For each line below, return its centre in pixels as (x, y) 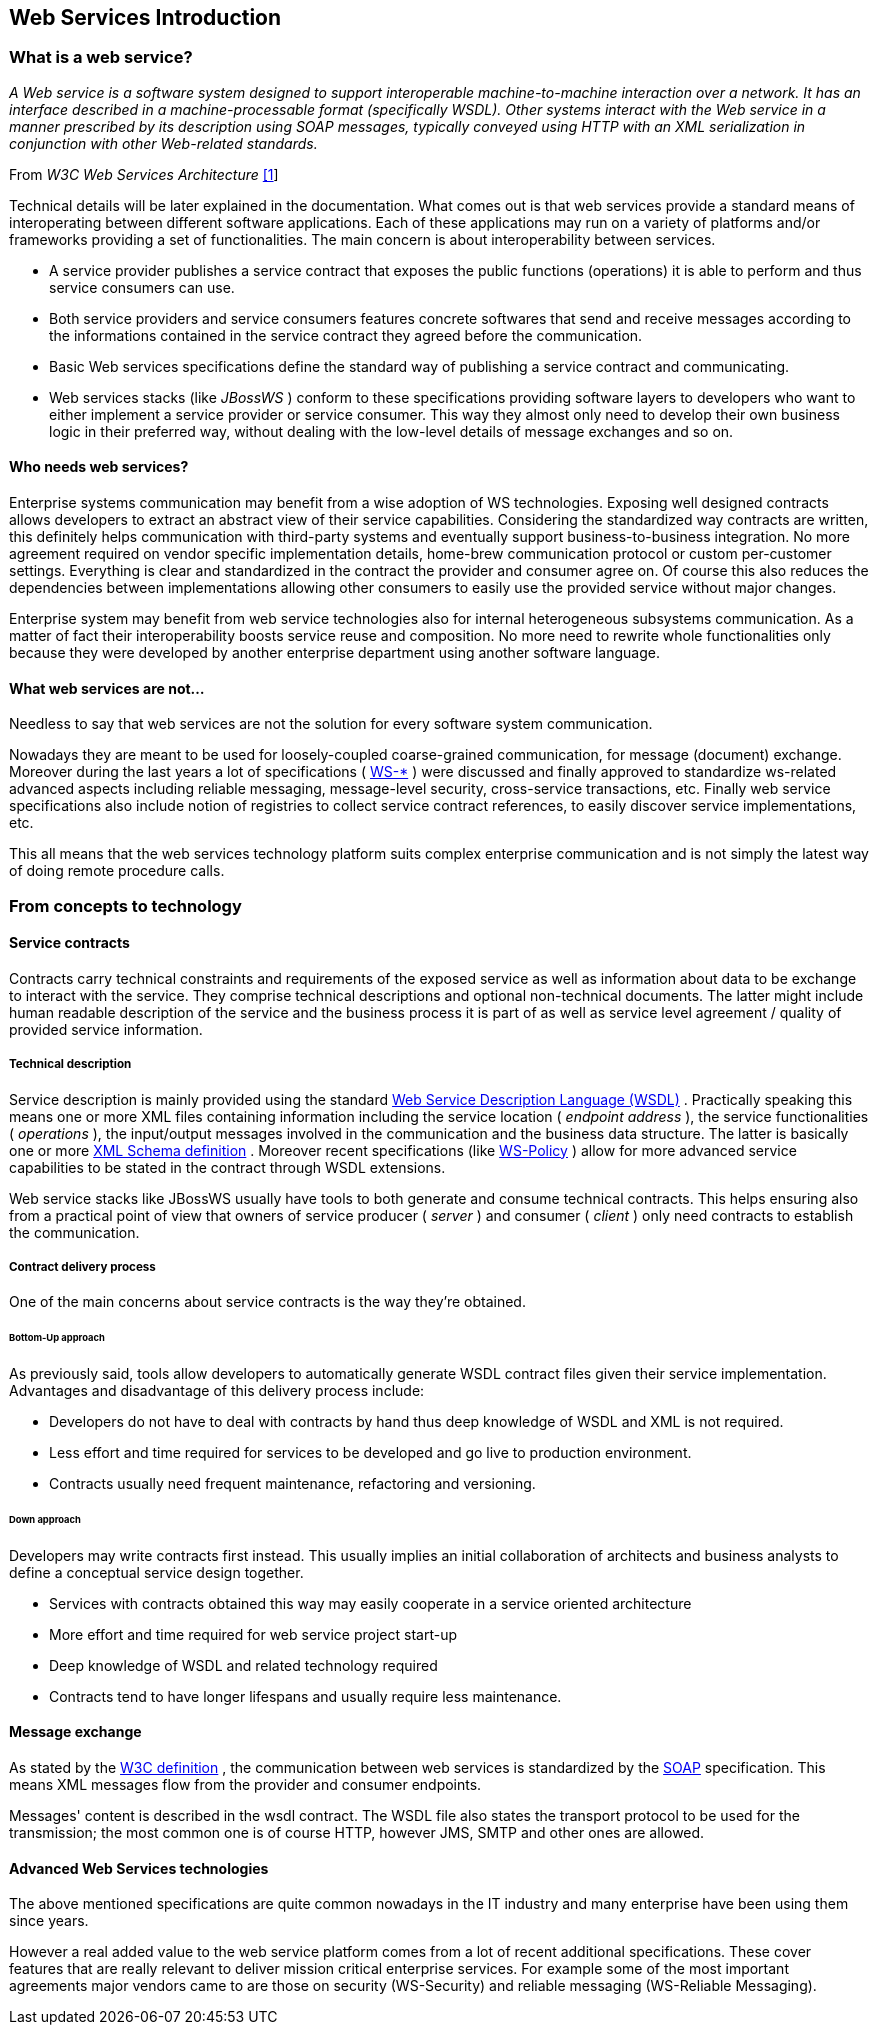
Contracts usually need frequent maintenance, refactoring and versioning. (292, 1484)
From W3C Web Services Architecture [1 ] (144, 174)
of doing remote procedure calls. (117, 871)
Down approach (45, 1519)
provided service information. (106, 1029)
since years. (49, 1921)
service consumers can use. (142, 287)
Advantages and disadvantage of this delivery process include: (217, 1391)
